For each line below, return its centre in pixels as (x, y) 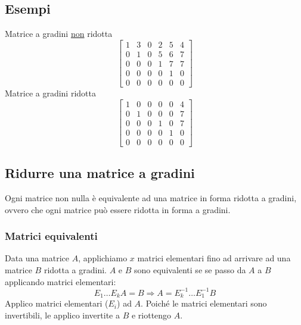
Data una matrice (37, 258)
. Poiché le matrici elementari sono (204, 303)
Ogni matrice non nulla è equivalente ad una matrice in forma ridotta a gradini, (151, 197)
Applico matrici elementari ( (57, 303)
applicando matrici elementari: (60, 281)
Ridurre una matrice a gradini (100, 173)
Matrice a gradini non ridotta (59, 34)
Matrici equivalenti (51, 236)
